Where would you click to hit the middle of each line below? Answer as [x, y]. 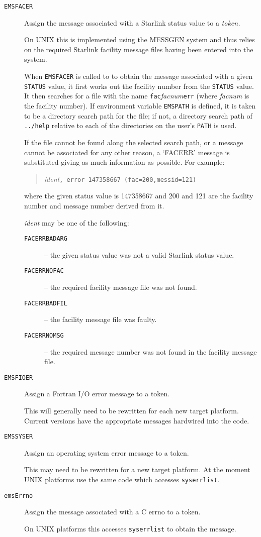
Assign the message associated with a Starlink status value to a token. [132, 22]
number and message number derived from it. [94, 205]
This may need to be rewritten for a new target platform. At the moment [137, 469]
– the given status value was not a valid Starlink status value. [139, 254]
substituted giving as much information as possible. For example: [124, 162]
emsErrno [19, 496]
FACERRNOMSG [44, 335]
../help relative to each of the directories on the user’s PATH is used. [130, 125]
